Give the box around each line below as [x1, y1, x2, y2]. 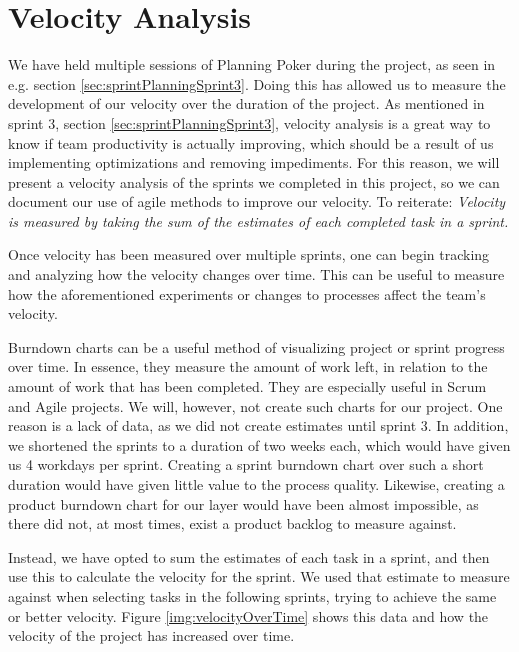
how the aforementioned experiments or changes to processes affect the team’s [8, 283, 486, 304]
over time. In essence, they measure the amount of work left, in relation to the [8, 356, 488, 377]
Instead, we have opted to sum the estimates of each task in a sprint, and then [8, 546, 490, 567]
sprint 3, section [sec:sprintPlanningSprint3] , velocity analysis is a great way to [8, 112, 491, 133]
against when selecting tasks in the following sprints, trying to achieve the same [8, 585, 497, 606]
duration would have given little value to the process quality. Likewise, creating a [8, 474, 505, 494]
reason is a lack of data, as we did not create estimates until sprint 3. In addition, [8, 415, 509, 436]
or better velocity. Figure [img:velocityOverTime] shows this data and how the [8, 605, 489, 626]
